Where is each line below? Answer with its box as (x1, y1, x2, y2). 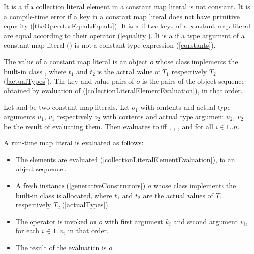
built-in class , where (4, 66, 66, 76)
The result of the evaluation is (15, 242, 107, 252)
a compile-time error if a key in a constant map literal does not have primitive (4, 11, 240, 21)
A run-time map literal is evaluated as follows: (4, 138, 144, 148)
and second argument (173, 216, 238, 226)
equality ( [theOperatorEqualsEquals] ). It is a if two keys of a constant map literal (4, 21, 250, 31)
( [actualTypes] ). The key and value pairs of (4, 76, 134, 86)
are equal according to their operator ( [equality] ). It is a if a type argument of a (4, 30, 245, 40)
